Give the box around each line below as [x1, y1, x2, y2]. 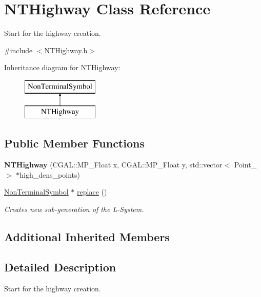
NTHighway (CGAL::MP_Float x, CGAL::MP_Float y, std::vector [4, 159, 223, 170]
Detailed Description [4, 259, 116, 274]
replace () [77, 186, 107, 197]
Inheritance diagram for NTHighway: [4, 62, 121, 73]
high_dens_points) [19, 169, 80, 180]
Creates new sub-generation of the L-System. [4, 204, 144, 215]
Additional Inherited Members [4, 229, 170, 245]
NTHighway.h [44, 45, 88, 55]
